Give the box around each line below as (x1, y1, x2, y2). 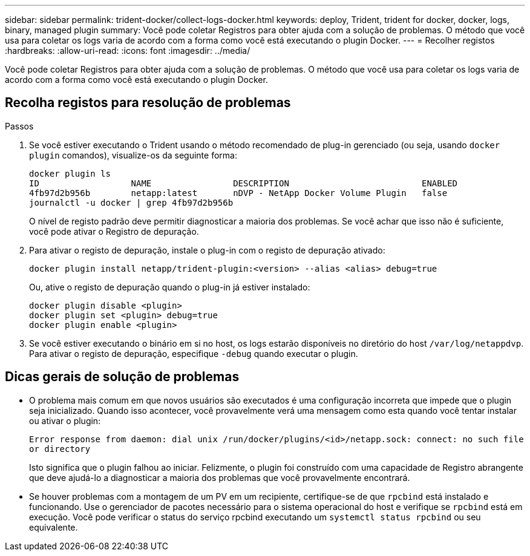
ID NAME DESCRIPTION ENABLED (29, 178, 458, 188)
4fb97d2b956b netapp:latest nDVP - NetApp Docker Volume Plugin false (29, 188, 448, 198)
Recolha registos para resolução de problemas (5, 95, 291, 111)
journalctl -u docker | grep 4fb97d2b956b (29, 197, 234, 208)
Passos (5, 120, 34, 131)
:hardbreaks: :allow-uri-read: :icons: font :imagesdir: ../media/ (5, 45, 250, 56)
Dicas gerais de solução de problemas (5, 369, 240, 385)
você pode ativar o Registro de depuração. (29, 226, 199, 237)
